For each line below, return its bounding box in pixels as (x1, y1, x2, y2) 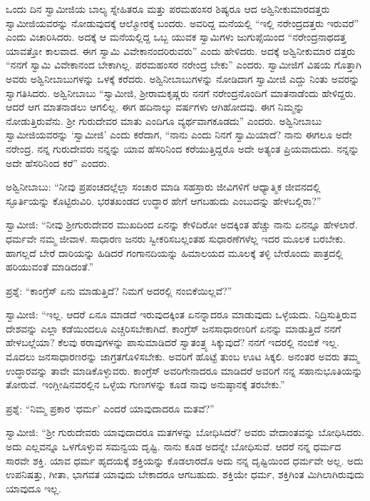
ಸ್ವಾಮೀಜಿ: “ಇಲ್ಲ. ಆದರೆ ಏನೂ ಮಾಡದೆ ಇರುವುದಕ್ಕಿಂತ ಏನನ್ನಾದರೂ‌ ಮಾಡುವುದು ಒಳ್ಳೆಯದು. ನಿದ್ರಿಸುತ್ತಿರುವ (6, 307, 356, 322)
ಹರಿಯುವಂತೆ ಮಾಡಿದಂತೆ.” (6, 259, 94, 274)
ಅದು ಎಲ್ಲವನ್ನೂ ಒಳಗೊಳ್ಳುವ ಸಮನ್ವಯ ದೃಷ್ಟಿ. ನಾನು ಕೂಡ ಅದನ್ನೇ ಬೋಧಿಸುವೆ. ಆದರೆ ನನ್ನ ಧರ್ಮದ (6, 439, 341, 454)
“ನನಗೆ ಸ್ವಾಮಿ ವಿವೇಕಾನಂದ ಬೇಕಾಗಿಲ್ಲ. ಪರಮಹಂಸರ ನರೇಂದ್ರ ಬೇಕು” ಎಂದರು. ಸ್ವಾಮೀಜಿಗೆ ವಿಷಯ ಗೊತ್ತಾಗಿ (6, 57, 362, 72)
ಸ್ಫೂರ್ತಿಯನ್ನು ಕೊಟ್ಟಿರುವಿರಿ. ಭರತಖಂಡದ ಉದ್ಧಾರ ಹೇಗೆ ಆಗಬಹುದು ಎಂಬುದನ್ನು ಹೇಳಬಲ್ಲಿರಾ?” (6, 193, 322, 208)
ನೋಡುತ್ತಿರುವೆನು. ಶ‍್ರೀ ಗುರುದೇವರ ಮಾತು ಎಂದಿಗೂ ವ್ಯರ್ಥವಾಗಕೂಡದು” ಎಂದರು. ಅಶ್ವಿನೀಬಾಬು (6, 113, 322, 128)
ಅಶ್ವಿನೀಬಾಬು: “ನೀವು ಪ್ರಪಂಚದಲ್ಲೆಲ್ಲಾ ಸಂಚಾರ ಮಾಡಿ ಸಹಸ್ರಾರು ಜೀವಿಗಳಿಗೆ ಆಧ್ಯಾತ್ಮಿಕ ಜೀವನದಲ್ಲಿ (6, 179, 321, 194)
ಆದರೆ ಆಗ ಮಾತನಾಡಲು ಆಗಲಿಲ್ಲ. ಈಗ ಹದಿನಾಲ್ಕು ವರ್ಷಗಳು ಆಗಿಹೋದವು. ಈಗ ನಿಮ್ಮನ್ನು (6, 99, 304, 114)
